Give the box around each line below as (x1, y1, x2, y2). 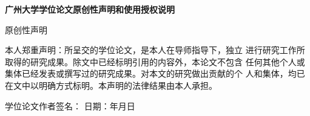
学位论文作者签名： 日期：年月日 (5, 99, 135, 112)
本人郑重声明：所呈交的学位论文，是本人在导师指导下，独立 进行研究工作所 (5, 43, 305, 56)
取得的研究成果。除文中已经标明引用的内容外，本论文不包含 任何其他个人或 (5, 55, 305, 68)
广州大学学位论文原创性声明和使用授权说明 (5, 3, 175, 15)
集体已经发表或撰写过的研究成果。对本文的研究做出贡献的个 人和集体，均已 (5, 67, 305, 80)
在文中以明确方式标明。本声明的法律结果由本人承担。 (5, 79, 217, 91)
